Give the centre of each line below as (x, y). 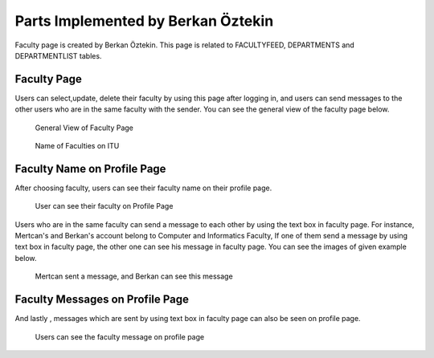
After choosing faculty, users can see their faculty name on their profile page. (143, 188)
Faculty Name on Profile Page (90, 169)
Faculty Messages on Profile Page (102, 300)
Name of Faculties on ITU (77, 146)
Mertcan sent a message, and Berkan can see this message (134, 276)
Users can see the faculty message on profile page (120, 336)
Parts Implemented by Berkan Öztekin (144, 21)
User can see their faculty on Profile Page (104, 206)
